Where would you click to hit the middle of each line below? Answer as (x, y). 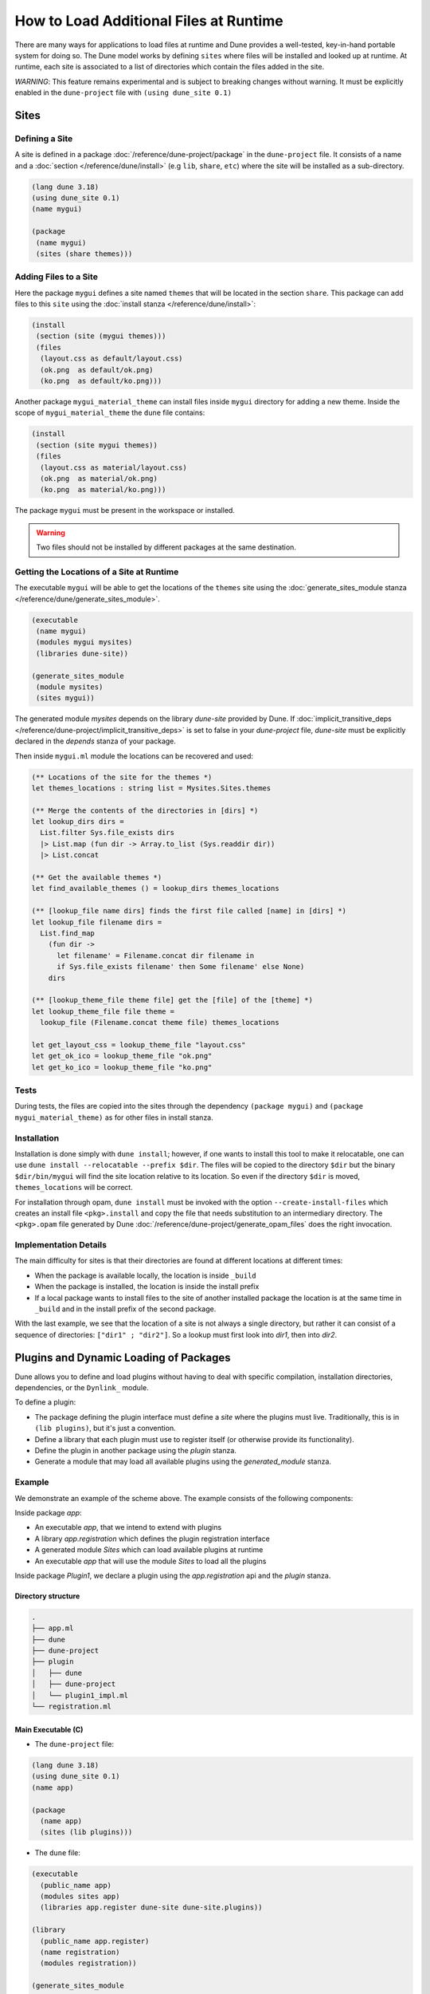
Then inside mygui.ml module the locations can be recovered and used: (134, 756)
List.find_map (68, 933)
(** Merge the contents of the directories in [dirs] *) (145, 810)
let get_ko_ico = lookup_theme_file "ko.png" (122, 1067)
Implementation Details (61, 1245)
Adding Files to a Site (57, 277)
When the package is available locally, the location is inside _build (145, 1275)
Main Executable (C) (49, 1729)
